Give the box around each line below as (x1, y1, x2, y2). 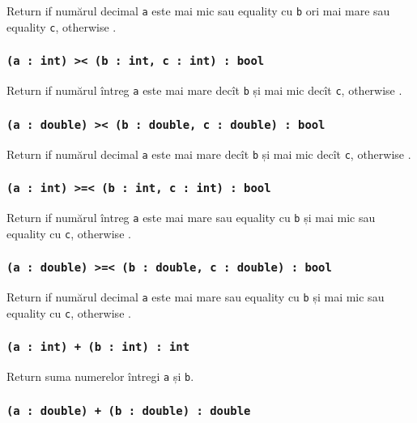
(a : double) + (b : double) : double (6, 404, 251, 417)
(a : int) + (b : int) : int (6, 340, 190, 354)
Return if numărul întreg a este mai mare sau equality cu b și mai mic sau (6, 208, 376, 225)
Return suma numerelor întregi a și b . (6, 368, 194, 385)
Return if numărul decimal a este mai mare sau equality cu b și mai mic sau (6, 288, 385, 305)
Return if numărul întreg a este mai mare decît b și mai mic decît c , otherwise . (6, 82, 402, 99)
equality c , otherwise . (6, 18, 117, 35)
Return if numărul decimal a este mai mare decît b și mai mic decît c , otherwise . (6, 145, 411, 162)
